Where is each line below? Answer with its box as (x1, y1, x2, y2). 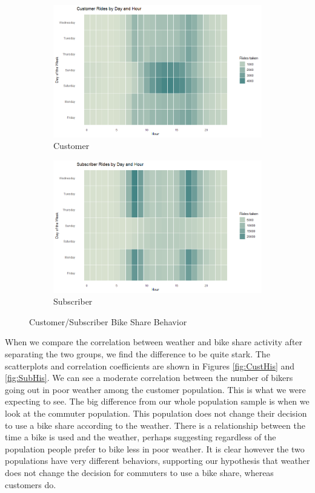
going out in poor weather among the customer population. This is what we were (5, 383, 306, 395)
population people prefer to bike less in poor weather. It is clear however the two (5, 442, 305, 455)
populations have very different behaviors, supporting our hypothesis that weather (5, 454, 310, 467)
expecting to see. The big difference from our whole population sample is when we (5, 395, 310, 408)
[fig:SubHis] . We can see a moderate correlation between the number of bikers (5, 371, 293, 384)
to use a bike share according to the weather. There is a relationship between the (5, 419, 305, 431)
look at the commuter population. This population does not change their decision (5, 406, 307, 419)
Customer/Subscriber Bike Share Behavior (29, 315, 187, 328)
